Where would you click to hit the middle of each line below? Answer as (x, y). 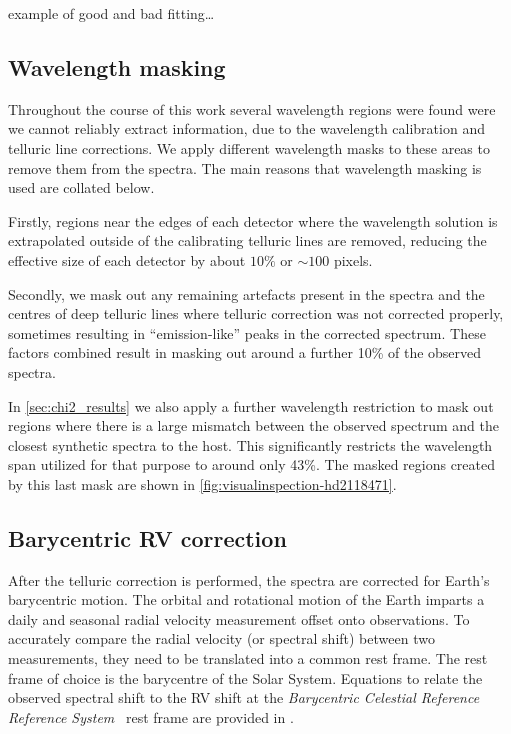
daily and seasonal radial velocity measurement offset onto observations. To (239, 618)
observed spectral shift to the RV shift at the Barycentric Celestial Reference (244, 697)
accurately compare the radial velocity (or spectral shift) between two (221, 638)
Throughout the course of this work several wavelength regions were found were (252, 108)
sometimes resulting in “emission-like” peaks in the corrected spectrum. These (247, 332)
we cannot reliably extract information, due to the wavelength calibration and (246, 128)
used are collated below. (81, 187)
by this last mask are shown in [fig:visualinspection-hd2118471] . (202, 483)
